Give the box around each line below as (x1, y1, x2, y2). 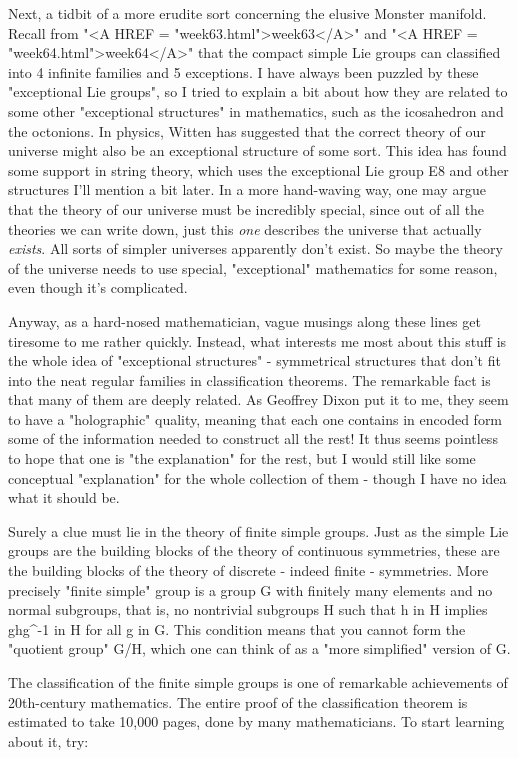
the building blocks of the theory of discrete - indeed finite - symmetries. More (8, 560, 489, 581)
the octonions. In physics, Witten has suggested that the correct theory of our (8, 120, 486, 141)
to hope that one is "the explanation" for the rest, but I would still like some (8, 448, 476, 469)
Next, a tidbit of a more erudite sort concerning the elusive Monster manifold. (8, 3, 487, 23)
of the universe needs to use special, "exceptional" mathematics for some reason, (8, 257, 498, 278)
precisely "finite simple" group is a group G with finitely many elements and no (8, 579, 493, 600)
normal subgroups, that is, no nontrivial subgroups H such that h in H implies (8, 599, 488, 620)
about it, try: (8, 730, 89, 751)
